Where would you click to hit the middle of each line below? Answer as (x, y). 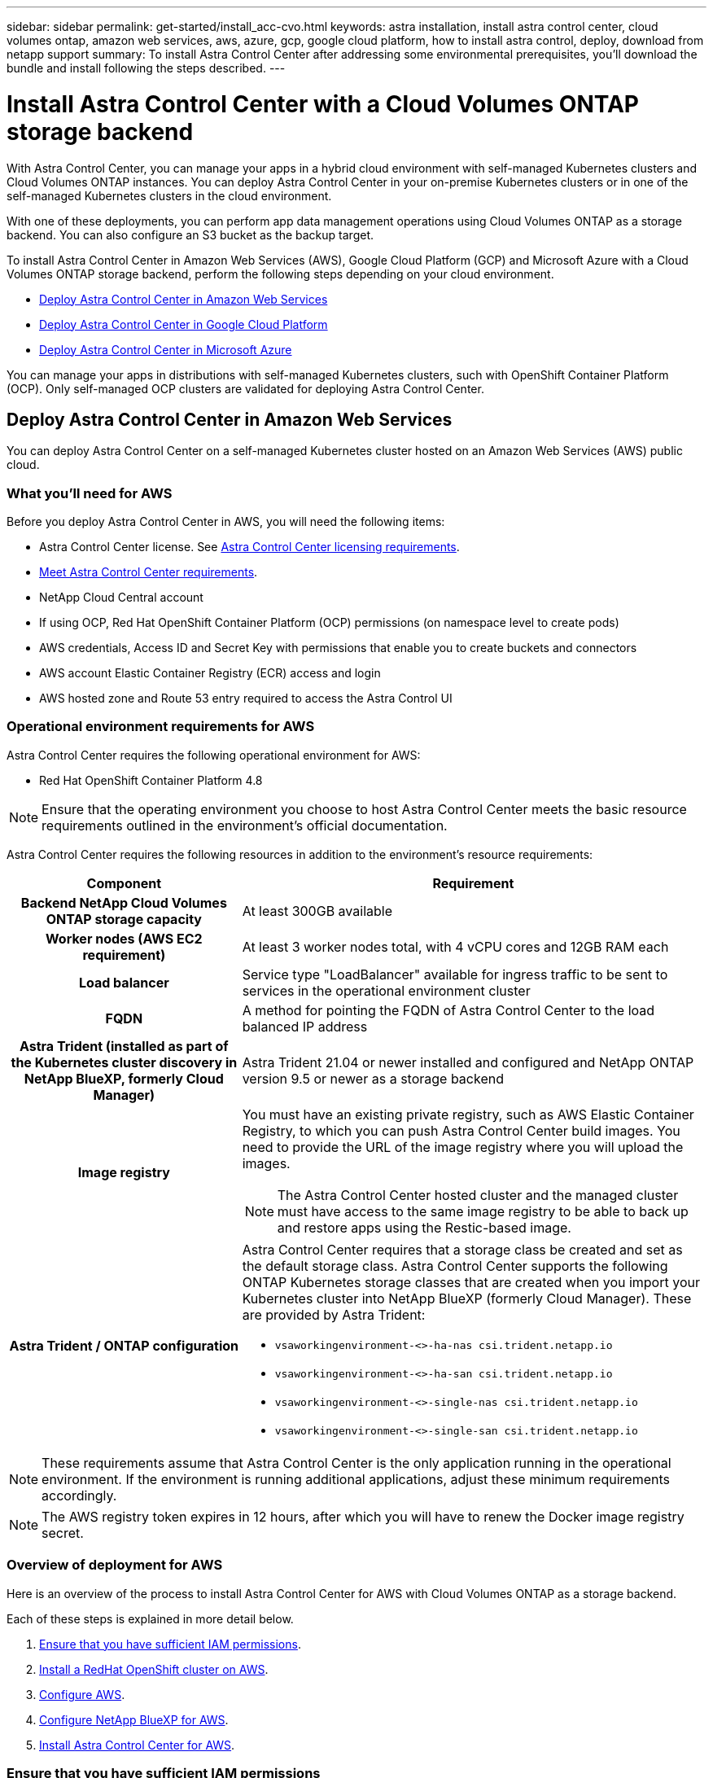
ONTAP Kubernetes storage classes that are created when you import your (471, 1282)
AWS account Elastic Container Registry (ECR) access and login (210, 673)
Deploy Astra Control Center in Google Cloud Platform (184, 324)
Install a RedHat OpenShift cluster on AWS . (154, 1669)
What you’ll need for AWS (90, 493)
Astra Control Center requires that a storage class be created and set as (462, 1249)
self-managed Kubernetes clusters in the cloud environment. (169, 195)
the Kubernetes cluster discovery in (124, 1062)
